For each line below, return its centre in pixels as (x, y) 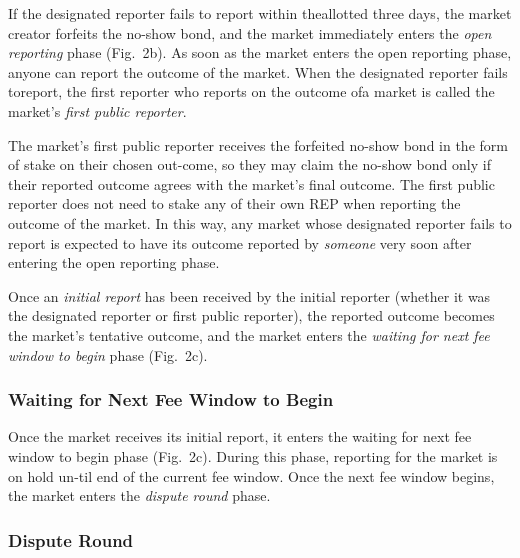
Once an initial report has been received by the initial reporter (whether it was (249, 295)
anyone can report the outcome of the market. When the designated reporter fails (258, 71)
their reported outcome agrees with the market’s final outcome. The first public (251, 183)
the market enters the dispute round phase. (139, 495)
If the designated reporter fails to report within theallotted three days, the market (260, 13)
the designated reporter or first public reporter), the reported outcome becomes (251, 315)
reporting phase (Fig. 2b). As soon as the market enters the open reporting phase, (260, 52)
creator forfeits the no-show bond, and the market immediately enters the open (250, 32)
